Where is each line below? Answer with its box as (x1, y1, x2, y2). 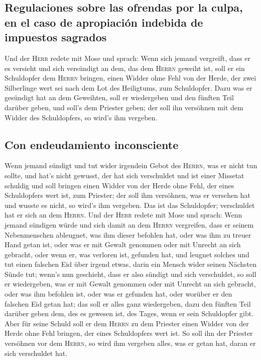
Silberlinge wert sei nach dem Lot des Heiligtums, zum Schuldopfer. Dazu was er (5, 82, 252, 93)
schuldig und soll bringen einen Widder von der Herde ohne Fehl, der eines (5, 180, 234, 190)
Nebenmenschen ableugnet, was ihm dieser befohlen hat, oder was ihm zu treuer (5, 229, 251, 240)
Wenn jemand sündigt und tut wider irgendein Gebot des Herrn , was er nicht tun (5, 160, 257, 171)
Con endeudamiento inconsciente (5, 136, 179, 152)
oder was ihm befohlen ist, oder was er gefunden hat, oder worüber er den (5, 289, 232, 299)
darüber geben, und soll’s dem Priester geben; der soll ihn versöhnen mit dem (5, 102, 243, 112)
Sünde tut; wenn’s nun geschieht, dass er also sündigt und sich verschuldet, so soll (5, 268, 256, 279)
